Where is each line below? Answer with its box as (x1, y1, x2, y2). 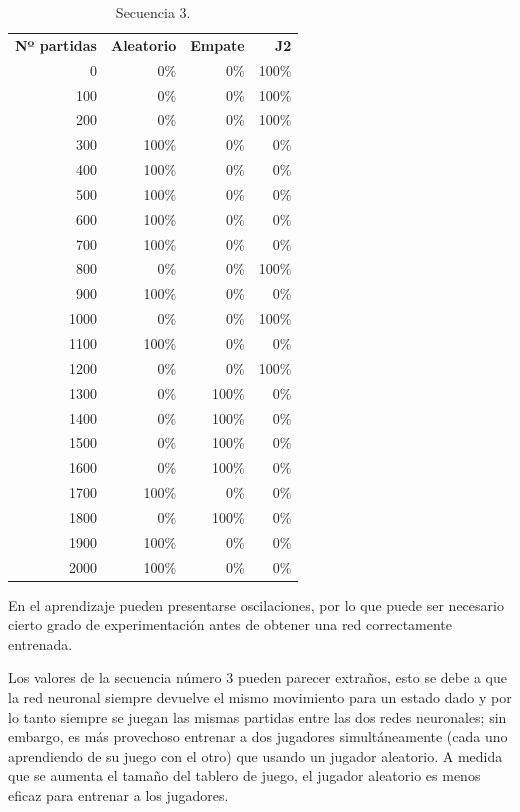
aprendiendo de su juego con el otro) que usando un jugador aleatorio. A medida (8, 745, 503, 766)
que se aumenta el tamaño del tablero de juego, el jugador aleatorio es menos (8, 765, 481, 786)
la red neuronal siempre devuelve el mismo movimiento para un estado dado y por (8, 687, 512, 708)
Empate (190, 34, 245, 55)
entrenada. (8, 633, 73, 654)
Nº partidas (15, 34, 97, 55)
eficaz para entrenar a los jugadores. (8, 785, 229, 805)
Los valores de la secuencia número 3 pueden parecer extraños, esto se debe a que (8, 667, 507, 688)
